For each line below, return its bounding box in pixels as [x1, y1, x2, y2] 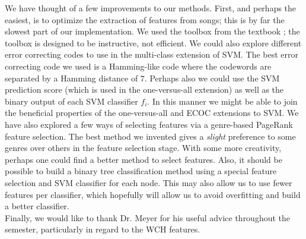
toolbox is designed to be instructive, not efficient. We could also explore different [5, 36, 302, 49]
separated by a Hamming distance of [5, 71, 138, 84]
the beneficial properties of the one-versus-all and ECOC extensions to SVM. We [5, 106, 299, 119]
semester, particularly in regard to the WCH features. [5, 223, 200, 235]
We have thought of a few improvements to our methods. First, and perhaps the [5, 2, 297, 14]
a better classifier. [5, 200, 69, 212]
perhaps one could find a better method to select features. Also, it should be [5, 153, 282, 165]
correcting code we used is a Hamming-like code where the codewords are [5, 59, 272, 72]
